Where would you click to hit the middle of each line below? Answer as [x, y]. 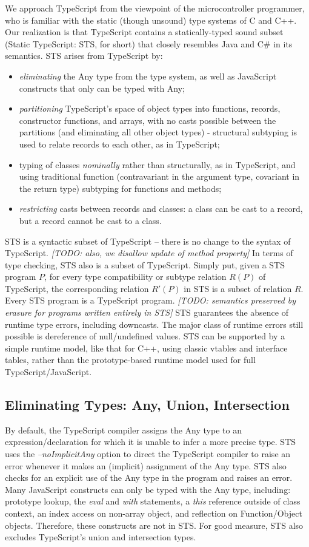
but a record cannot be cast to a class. [90, 220]
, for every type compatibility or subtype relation [135, 277]
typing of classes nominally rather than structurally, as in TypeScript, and [157, 164]
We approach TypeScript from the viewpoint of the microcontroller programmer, [155, 8]
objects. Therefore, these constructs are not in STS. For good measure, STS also [154, 525]
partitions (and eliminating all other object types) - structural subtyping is [158, 132]
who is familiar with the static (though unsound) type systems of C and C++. [151, 20]
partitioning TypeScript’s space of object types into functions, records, [150, 108]
